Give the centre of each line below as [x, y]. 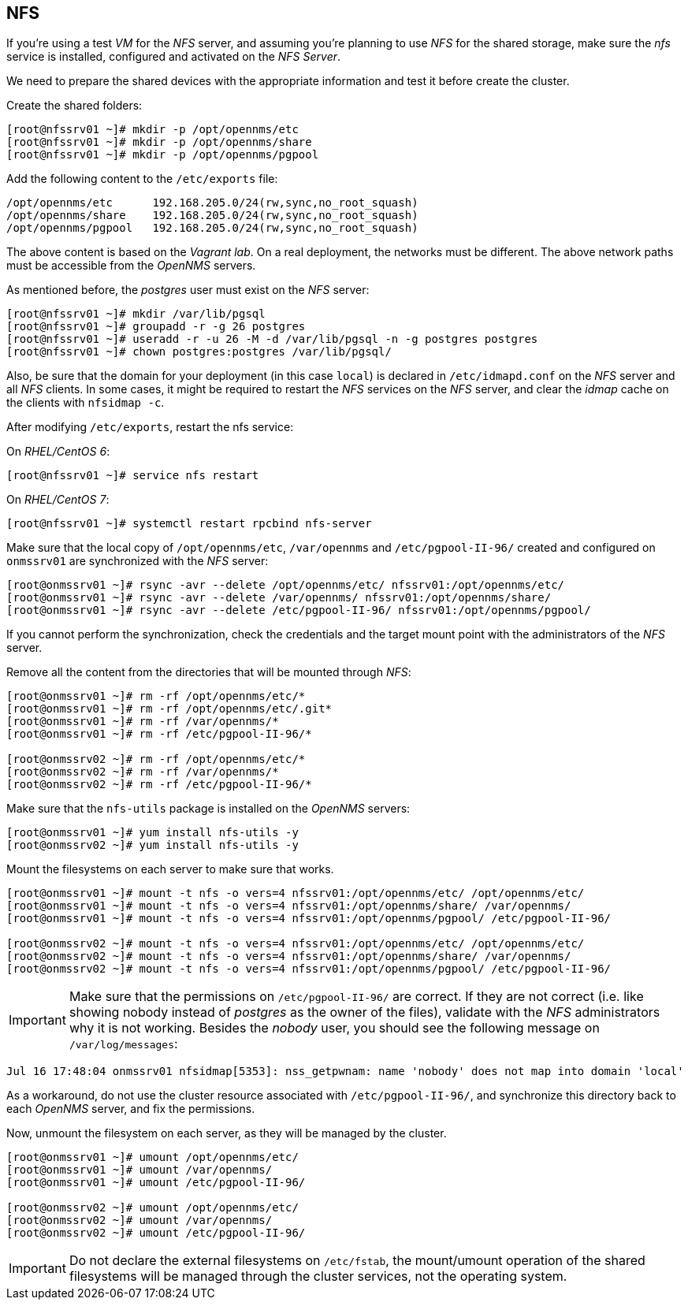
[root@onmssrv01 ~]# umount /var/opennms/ [139, 1170]
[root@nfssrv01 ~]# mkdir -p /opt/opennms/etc [152, 130]
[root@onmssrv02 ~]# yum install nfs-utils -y [152, 845]
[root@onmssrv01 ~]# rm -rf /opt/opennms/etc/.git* [169, 709]
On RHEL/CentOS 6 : [58, 452]
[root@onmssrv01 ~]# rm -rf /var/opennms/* [143, 722]
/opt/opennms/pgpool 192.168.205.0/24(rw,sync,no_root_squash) [212, 228]
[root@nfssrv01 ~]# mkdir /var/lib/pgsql [136, 314]
